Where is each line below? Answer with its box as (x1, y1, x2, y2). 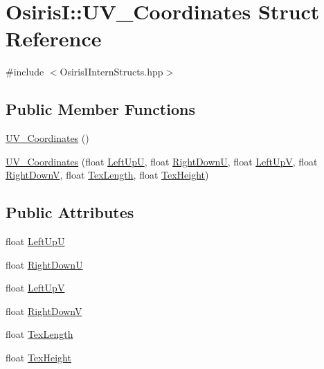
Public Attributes (6, 201, 134, 223)
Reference (6, 24, 102, 53)
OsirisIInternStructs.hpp (60, 64, 163, 79)
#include (6, 64, 44, 79)
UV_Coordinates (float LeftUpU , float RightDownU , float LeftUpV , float (6, 154, 318, 168)
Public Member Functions (6, 98, 195, 120)
